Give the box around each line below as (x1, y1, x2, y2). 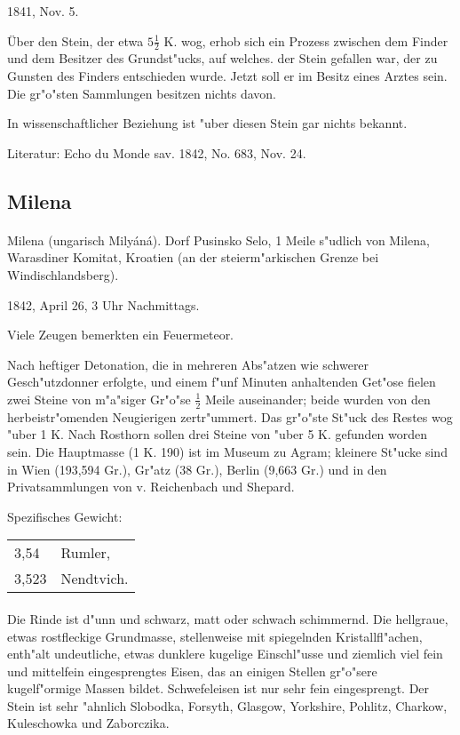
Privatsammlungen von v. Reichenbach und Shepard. (7, 477, 295, 496)
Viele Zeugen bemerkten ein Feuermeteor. (7, 325, 234, 344)
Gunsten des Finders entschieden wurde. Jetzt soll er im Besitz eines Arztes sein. (7, 67, 448, 85)
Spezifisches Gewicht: (7, 507, 123, 525)
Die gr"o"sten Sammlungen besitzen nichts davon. (7, 84, 276, 102)
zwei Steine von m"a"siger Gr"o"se (7, 389, 191, 408)
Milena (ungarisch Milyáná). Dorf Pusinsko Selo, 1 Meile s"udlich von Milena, (7, 230, 430, 249)
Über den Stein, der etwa (7, 31, 144, 50)
